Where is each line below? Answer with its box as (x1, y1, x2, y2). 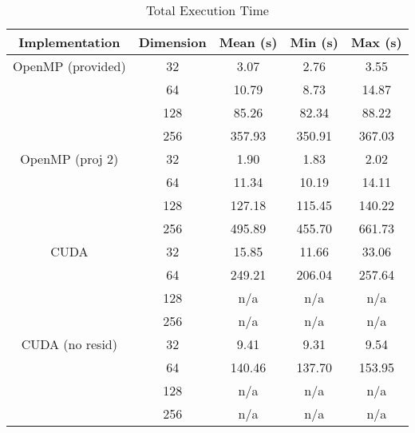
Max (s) (350, 33, 402, 51)
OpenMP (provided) (13, 57, 126, 75)
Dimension (138, 33, 207, 51)
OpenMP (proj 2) (20, 149, 119, 168)
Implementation (18, 33, 121, 51)
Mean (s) (219, 33, 278, 51)
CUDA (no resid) (21, 335, 117, 353)
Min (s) (290, 33, 338, 51)
